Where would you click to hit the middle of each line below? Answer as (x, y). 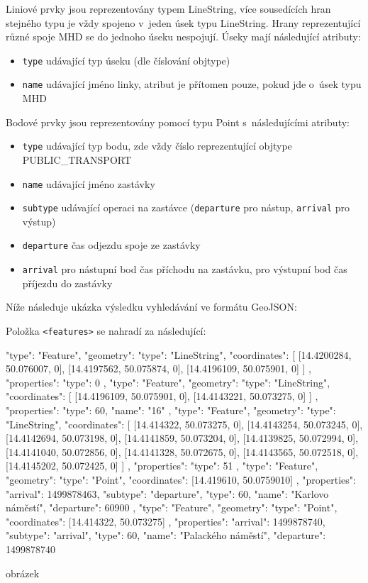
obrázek (23, 573)
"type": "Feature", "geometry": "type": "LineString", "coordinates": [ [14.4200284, (179, 354)
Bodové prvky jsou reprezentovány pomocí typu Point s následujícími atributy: (178, 122)
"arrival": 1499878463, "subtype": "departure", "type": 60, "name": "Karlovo (167, 493)
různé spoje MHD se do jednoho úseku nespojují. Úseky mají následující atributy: (183, 37)
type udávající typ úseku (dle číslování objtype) (126, 60)
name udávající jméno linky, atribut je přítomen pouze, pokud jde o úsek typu (192, 84)
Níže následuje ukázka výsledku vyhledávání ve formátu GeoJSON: (151, 307)
